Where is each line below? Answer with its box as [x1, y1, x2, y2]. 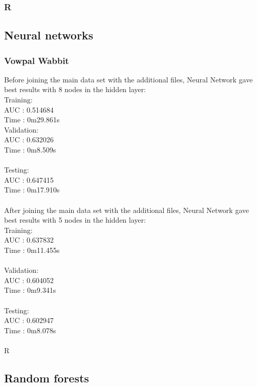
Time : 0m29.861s [4, 114, 60, 125]
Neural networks [4, 27, 94, 43]
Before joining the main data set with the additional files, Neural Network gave [4, 74, 253, 84]
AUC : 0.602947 [4, 315, 54, 326]
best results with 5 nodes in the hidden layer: [4, 214, 146, 225]
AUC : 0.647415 [4, 174, 54, 185]
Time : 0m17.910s [4, 184, 60, 195]
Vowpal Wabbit [4, 54, 69, 67]
